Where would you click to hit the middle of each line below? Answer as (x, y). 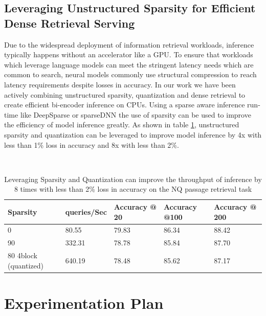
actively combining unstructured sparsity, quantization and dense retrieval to (125, 94)
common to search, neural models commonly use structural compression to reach (130, 74)
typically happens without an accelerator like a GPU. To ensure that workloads (129, 54)
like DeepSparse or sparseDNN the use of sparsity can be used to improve (136, 114)
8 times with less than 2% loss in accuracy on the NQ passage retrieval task (133, 189)
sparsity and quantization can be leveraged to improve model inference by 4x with (133, 134)
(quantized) (26, 265)
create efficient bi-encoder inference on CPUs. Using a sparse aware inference (125, 105)
